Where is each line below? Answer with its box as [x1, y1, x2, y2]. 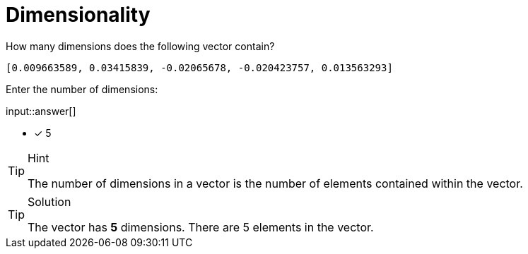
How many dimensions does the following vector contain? [6, 40, 275, 52]
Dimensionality [6, 3, 151, 27]
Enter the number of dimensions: [6, 83, 158, 95]
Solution [28, 194, 71, 209]
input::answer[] [6, 104, 76, 117]
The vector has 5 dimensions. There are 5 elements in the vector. [28, 219, 374, 234]
